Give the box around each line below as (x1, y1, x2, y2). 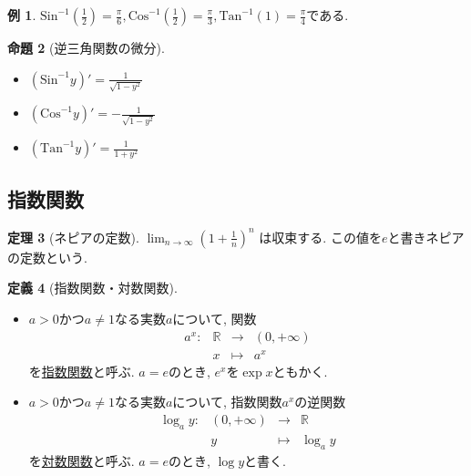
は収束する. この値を (259, 227, 382, 246)
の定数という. (7, 247, 87, 266)
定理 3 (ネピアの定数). (7, 227, 139, 246)
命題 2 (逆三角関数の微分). (7, 38, 165, 57)
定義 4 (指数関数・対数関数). (7, 278, 178, 297)
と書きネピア (387, 227, 465, 246)
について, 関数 (172, 309, 257, 328)
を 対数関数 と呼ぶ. (28, 450, 135, 470)
